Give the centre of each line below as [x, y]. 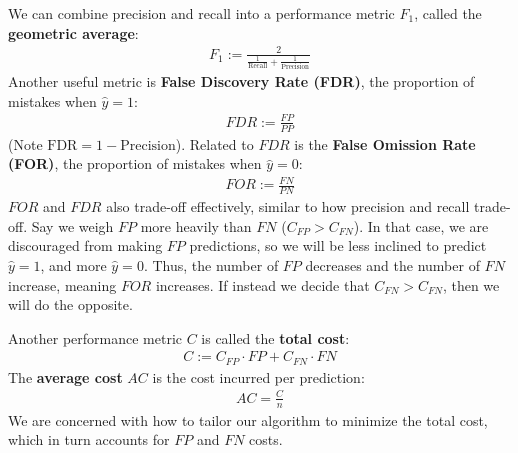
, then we [471, 284]
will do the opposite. [70, 304]
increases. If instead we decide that [262, 284]
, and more [73, 264]
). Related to [214, 143]
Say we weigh [72, 225]
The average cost [65, 376]
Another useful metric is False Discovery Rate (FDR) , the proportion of [241, 81]
